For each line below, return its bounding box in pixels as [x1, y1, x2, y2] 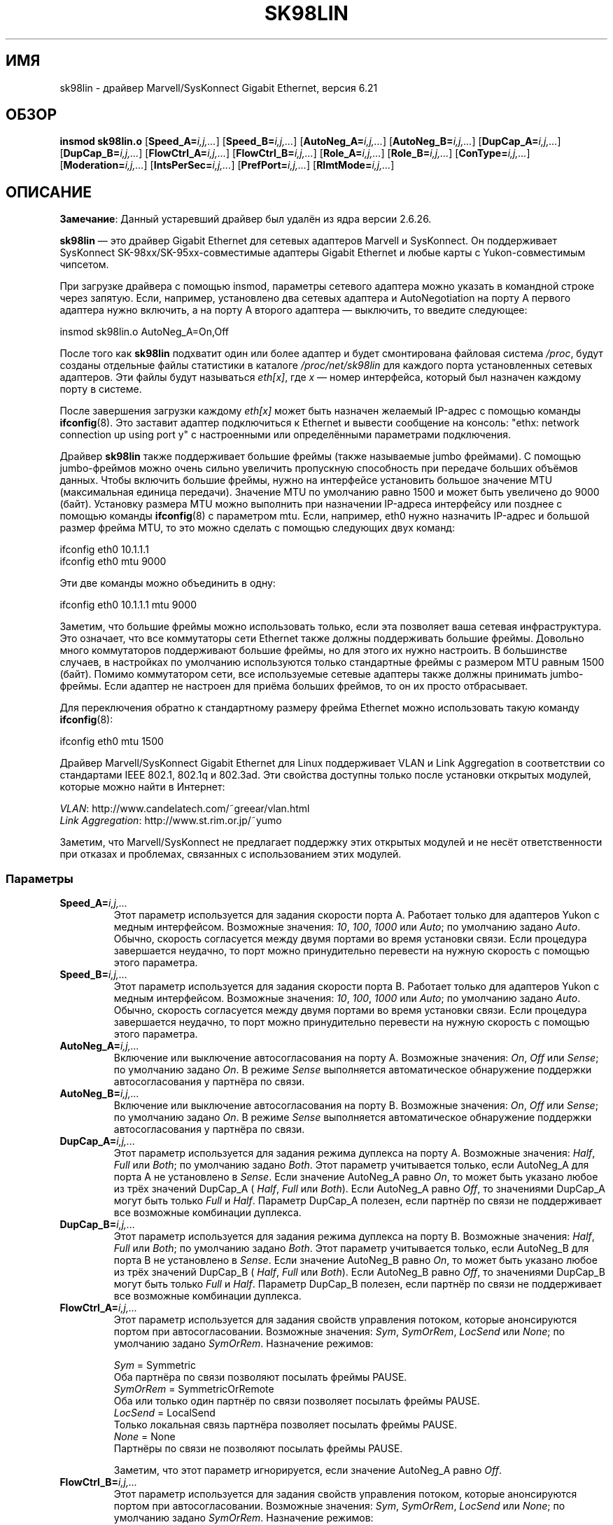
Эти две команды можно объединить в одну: [59, 577, 276, 590]
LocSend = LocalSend [113, 1407, 216, 1419]
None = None [113, 1430, 176, 1443]
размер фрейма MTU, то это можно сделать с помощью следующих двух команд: [59, 522, 455, 534]
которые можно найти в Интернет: [59, 781, 225, 793]
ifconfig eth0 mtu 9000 [59, 555, 167, 568]
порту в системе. [59, 383, 142, 396]
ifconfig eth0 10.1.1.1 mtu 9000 [59, 599, 197, 611]
